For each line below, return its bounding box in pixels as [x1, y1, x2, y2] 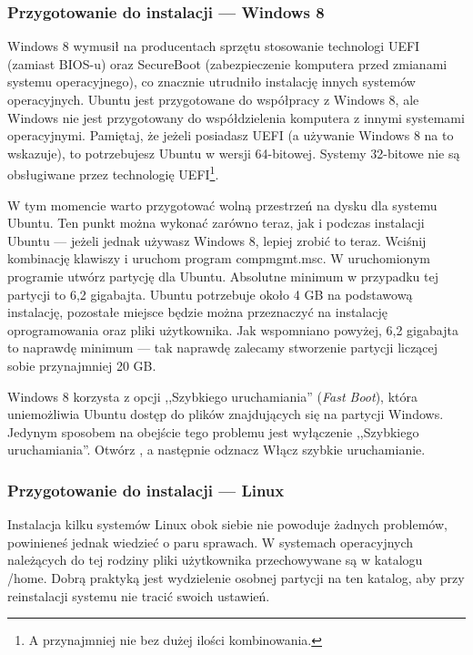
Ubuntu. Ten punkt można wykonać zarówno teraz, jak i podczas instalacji [7, 213, 425, 232]
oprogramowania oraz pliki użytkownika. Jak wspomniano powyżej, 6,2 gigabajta [7, 320, 458, 339]
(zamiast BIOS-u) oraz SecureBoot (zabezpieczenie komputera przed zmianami [7, 54, 448, 73]
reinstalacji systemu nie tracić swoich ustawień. [7, 586, 270, 605]
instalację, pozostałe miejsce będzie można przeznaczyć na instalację [7, 302, 387, 322]
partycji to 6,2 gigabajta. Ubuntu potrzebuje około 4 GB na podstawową [7, 284, 413, 303]
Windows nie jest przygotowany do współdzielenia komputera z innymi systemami [7, 107, 465, 127]
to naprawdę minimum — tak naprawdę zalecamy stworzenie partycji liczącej [7, 338, 438, 357]
